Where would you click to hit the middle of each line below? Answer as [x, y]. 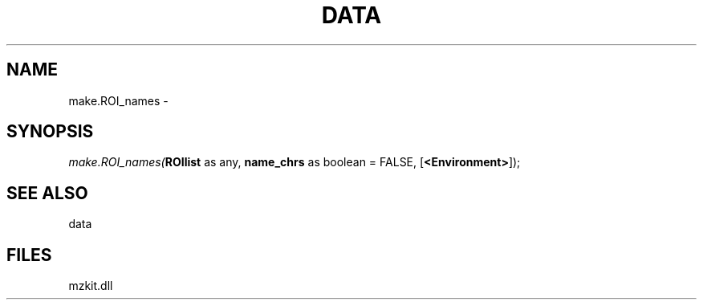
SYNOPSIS [50, 132]
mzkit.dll [91, 286]
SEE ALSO [47, 193]
